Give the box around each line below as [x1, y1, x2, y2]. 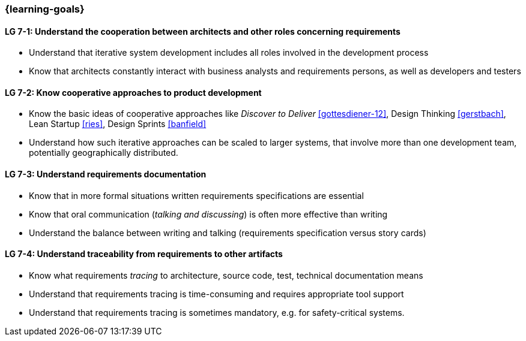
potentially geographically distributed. [29, 147, 178, 158]
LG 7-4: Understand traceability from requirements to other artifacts [5, 249, 283, 259]
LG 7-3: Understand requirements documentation [5, 169, 207, 180]
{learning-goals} [5, 3, 85, 15]
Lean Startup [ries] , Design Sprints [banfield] [29, 119, 207, 129]
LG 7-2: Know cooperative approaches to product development [5, 87, 262, 98]
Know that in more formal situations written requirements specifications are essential [29, 190, 364, 201]
